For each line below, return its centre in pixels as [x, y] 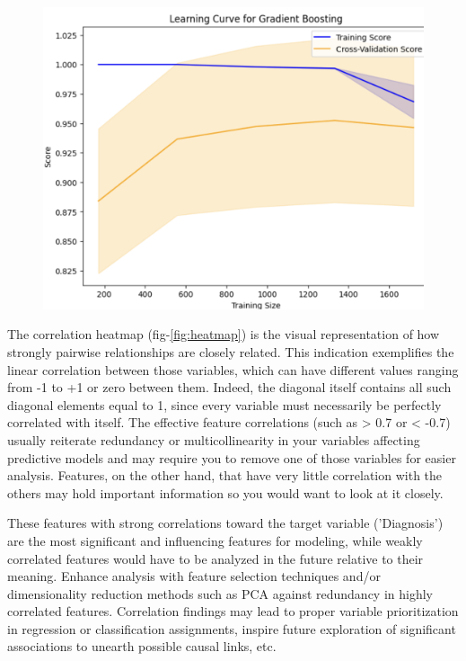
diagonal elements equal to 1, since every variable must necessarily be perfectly [224, 404]
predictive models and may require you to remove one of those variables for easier [232, 457]
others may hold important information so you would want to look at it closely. [225, 492]
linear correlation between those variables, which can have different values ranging [233, 369]
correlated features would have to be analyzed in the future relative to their [215, 558]
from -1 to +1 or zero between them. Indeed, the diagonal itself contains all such [229, 387]
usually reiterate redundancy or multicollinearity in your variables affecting [214, 439]
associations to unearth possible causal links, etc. [142, 646]
